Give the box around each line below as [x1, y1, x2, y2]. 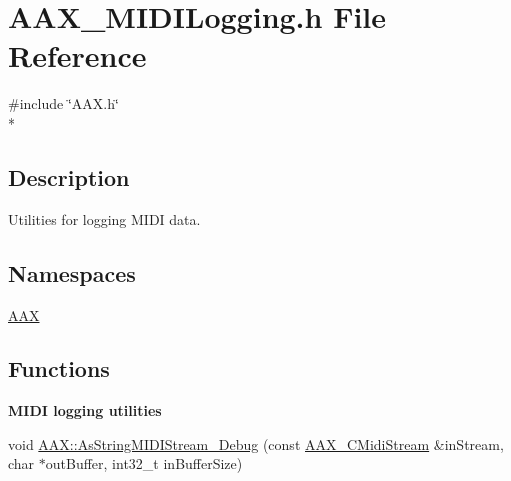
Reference [8, 35, 147, 76]
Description [8, 161, 130, 192]
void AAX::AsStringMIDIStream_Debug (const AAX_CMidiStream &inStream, [8, 433, 504, 454]
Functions [8, 353, 110, 384]
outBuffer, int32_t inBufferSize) [45, 453, 243, 474]
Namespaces [8, 257, 136, 288]
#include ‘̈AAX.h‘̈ [8, 93, 119, 114]
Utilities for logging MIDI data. [8, 208, 201, 229]
